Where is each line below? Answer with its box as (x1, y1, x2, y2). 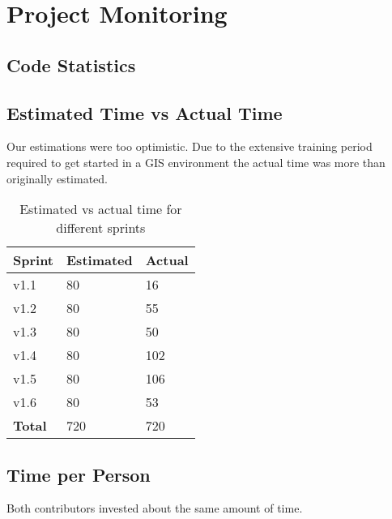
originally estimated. (6, 169, 108, 187)
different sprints (56, 218, 146, 238)
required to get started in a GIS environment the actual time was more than (6, 153, 386, 170)
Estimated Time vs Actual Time (6, 100, 283, 125)
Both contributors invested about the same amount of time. (6, 500, 303, 517)
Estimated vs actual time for (19, 199, 182, 219)
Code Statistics (6, 52, 136, 77)
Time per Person (6, 461, 151, 487)
